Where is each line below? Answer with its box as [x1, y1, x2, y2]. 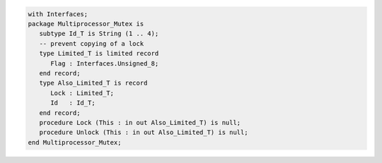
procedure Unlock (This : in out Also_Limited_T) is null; [39, 128, 248, 137]
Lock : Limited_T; [50, 89, 115, 97]
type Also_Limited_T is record [39, 79, 148, 87]
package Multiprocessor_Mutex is [28, 20, 144, 28]
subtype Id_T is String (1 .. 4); [39, 30, 159, 38]
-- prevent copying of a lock [39, 40, 144, 47]
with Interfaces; [28, 10, 88, 18]
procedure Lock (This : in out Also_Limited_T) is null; [39, 119, 241, 126]
